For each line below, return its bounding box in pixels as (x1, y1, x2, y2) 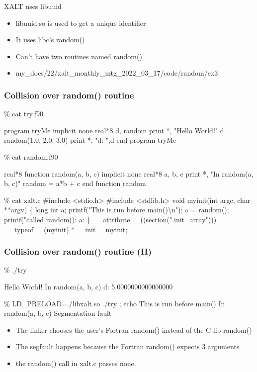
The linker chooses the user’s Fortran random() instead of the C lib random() (15, 324, 252, 335)
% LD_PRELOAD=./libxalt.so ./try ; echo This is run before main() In (4, 298, 225, 308)
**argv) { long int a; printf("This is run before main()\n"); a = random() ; (4, 204, 229, 215)
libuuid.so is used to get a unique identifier (15, 17, 146, 28)
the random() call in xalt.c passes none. (15, 358, 136, 368)
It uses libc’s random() (15, 34, 85, 45)
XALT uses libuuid (4, 1, 62, 11)
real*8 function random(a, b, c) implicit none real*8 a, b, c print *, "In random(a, (4, 168, 254, 179)
